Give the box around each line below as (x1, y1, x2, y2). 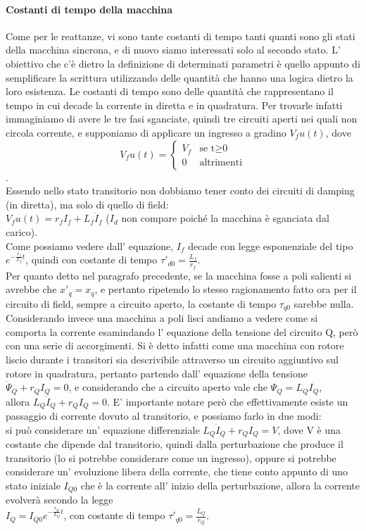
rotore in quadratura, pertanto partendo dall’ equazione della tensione (6, 366, 308, 380)
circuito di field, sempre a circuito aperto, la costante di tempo (6, 296, 277, 311)
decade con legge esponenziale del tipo (188, 238, 353, 253)
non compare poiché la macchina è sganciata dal (121, 211, 329, 225)
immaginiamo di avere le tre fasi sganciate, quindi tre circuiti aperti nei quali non (6, 111, 358, 126)
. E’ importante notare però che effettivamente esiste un (107, 394, 348, 408)
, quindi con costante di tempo (25, 252, 158, 267)
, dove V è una (277, 422, 341, 437)
